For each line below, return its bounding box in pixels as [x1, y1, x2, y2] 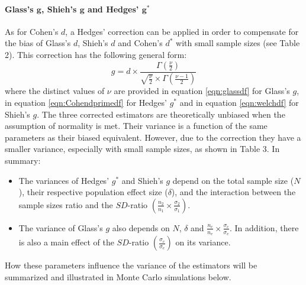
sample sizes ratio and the [18, 198, 113, 210]
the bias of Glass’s [5, 37, 71, 49]
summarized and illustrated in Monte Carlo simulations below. [5, 270, 231, 283]
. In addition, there [230, 221, 299, 234]
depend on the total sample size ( [172, 174, 294, 186]
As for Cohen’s [5, 25, 59, 37]
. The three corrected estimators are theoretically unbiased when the [37, 108, 285, 120]
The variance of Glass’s [18, 221, 103, 234]
